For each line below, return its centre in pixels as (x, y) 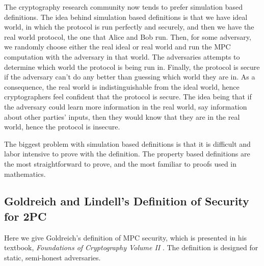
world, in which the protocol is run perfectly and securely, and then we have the (129, 27)
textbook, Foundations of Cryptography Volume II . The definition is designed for (131, 247)
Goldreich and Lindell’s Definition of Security (127, 201)
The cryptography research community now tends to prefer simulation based (123, 7)
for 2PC (25, 216)
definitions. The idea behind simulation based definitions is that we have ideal (126, 17)
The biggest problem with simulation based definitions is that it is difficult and (127, 143)
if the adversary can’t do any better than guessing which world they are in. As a (130, 77)
